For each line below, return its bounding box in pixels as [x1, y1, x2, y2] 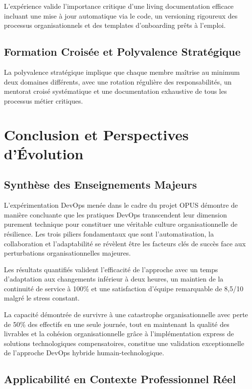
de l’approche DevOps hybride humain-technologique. [4, 347, 164, 358]
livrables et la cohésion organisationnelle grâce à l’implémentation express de [4, 328, 234, 339]
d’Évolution [4, 143, 84, 163]
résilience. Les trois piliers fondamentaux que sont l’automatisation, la [4, 228, 214, 238]
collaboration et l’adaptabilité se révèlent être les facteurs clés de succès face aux [4, 238, 246, 248]
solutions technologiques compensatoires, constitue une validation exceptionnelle [4, 338, 244, 348]
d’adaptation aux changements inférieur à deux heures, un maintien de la [4, 274, 224, 284]
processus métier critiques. [4, 95, 83, 106]
